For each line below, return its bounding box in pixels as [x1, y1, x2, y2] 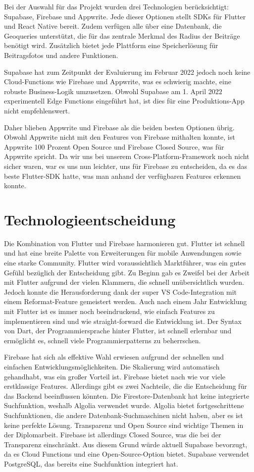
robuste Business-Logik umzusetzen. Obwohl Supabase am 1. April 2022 [4, 86, 222, 96]
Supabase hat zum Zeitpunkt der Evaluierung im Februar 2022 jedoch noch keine [4, 66, 251, 77]
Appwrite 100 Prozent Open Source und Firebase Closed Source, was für [4, 141, 224, 152]
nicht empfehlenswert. [4, 105, 70, 115]
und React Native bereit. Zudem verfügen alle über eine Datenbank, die [4, 21, 222, 31]
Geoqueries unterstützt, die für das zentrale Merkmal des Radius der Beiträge [4, 30, 240, 41]
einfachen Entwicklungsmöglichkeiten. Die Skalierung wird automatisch [4, 361, 220, 371]
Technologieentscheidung [4, 209, 176, 229]
